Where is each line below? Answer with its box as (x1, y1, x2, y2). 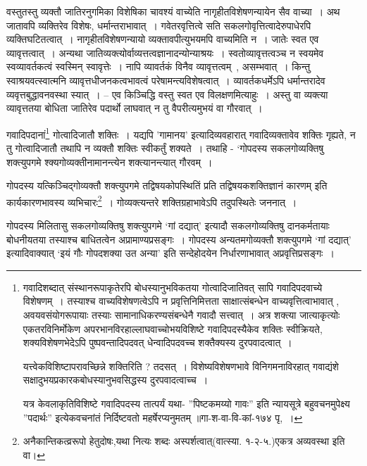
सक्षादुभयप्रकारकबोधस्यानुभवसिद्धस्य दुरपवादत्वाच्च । (23, 372, 209, 387)
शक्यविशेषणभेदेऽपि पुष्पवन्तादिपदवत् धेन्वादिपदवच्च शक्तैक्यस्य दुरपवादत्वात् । (23, 335, 292, 350)
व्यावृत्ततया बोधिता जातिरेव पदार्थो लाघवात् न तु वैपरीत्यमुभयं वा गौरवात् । (6, 101, 263, 115)
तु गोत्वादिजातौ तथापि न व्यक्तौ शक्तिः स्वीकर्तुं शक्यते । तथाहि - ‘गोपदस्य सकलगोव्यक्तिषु (6, 141, 324, 155)
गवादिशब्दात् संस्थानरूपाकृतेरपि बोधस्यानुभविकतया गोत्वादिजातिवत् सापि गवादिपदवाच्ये (23, 279, 323, 294)
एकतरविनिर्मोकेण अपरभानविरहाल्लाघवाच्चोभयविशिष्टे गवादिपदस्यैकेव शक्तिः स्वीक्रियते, (23, 321, 323, 336)
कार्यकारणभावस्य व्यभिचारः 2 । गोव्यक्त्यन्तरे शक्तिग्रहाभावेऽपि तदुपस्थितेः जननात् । (6, 192, 297, 209)
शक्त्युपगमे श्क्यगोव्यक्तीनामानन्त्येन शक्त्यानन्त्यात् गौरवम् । (6, 154, 213, 169)
